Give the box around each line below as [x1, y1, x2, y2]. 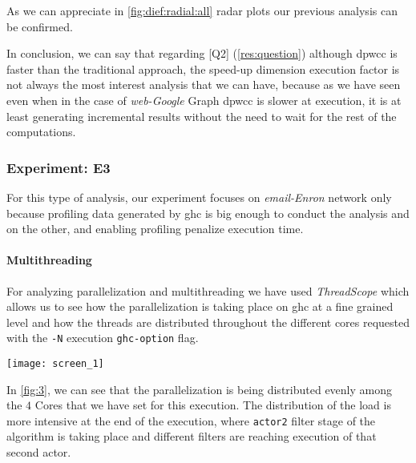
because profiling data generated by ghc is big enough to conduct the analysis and [6, 204, 410, 221]
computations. [6, 123, 76, 140]
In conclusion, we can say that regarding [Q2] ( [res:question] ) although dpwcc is [6, 45, 398, 62]
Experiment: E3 [6, 157, 111, 177]
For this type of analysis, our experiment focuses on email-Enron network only [6, 188, 392, 205]
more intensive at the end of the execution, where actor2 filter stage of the [6, 412, 376, 429]
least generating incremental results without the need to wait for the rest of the [6, 107, 397, 124]
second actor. [6, 444, 71, 461]
